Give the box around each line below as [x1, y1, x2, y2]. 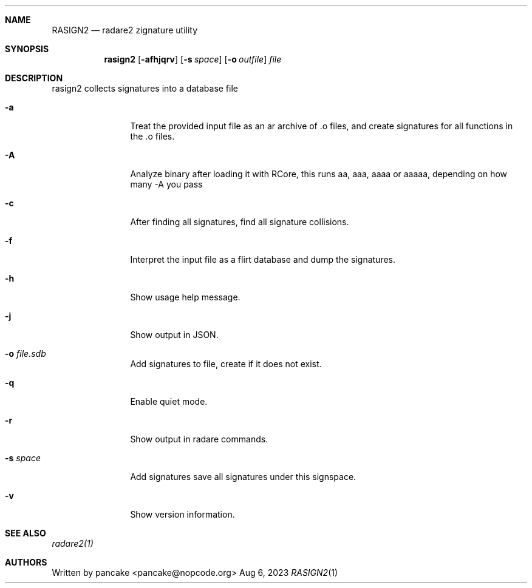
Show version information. [130, 509, 235, 519]
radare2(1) [52, 538, 94, 549]
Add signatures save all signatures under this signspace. [130, 471, 356, 482]
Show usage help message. [130, 292, 240, 302]
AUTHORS [5, 557, 47, 567]
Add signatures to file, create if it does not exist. [130, 359, 322, 369]
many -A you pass [130, 179, 203, 189]
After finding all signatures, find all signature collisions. [130, 217, 349, 227]
